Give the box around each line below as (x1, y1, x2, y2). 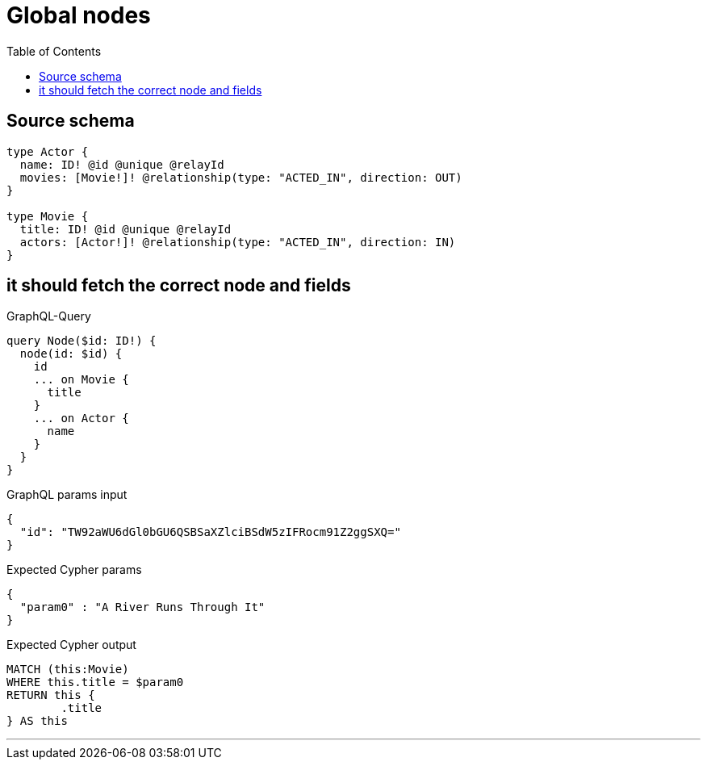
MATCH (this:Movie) (6, 663, 129, 676)
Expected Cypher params (6, 563, 142, 577)
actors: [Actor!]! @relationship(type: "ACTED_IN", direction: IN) (19, 235, 456, 249)
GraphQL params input (6, 488, 128, 502)
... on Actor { (33, 412, 129, 425)
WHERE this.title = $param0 (6, 676, 184, 689)
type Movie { (6, 209, 89, 223)
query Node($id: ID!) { (6, 334, 157, 348)
